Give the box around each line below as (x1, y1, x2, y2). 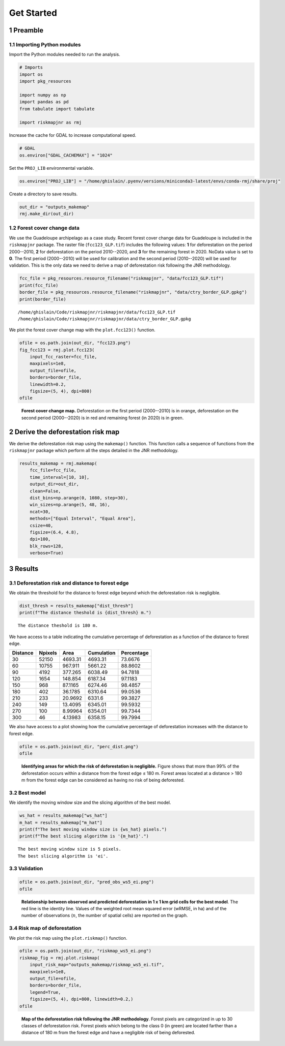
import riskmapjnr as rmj (19, 120, 82, 125)
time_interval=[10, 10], (29, 474, 90, 480)
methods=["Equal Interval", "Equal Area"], (29, 516, 136, 522)
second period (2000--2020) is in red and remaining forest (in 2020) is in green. (21, 415, 184, 421)
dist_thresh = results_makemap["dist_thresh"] (19, 603, 133, 609)
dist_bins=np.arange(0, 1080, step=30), (29, 495, 129, 501)
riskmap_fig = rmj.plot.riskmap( (19, 955, 100, 960)
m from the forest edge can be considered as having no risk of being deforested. (21, 777, 185, 783)
